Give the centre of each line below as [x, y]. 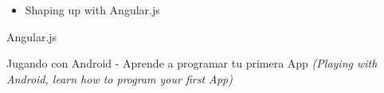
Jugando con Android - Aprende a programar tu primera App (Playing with [192, 63]
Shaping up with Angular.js [92, 10]
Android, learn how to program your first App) [120, 78]
